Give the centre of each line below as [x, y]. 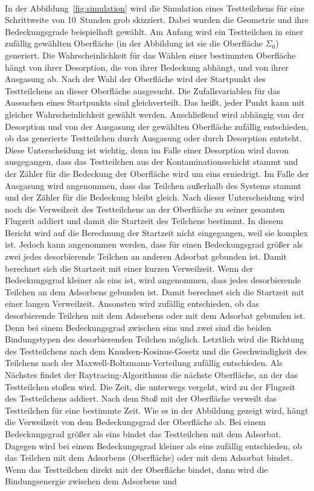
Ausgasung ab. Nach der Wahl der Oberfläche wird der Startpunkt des [135, 79]
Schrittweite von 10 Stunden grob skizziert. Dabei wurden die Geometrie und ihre [157, 20]
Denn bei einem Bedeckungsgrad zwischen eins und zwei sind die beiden [138, 327]
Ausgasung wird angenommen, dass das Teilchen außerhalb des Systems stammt [153, 185]
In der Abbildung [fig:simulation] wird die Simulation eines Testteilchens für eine [155, 8]
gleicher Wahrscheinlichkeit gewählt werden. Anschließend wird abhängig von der [155, 114]
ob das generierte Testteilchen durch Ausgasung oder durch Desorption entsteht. [153, 138]
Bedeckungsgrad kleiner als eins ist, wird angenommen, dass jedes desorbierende [153, 280]
